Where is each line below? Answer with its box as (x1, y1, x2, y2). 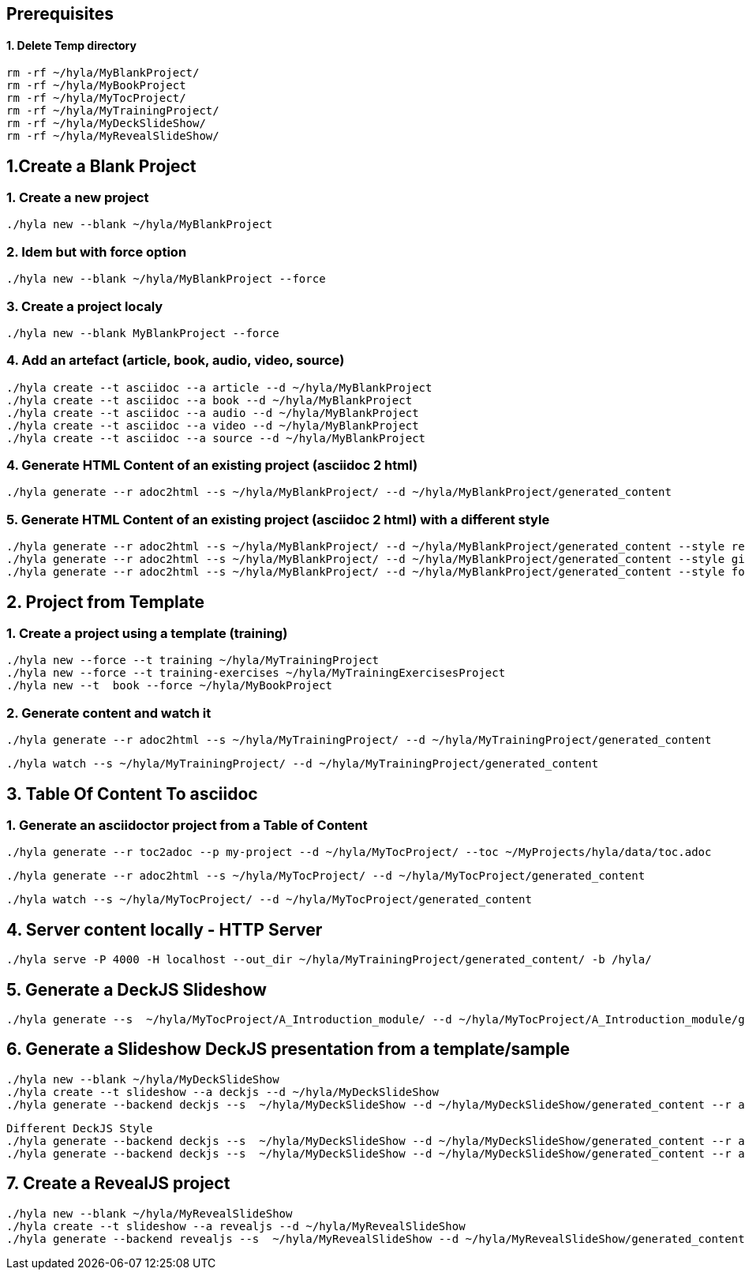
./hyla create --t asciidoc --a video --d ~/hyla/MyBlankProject (6, 418, 419, 432)
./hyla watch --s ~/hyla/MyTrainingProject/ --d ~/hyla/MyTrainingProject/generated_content (6, 757, 599, 771)
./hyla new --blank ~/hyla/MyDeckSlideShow (6, 1072, 279, 1086)
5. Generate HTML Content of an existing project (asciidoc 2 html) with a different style (6, 511, 550, 527)
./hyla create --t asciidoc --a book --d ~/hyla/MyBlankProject (6, 393, 413, 407)
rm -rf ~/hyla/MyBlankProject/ (6, 66, 200, 80)
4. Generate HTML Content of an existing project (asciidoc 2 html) (6, 457, 418, 474)
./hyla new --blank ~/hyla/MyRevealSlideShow (6, 1207, 293, 1220)
